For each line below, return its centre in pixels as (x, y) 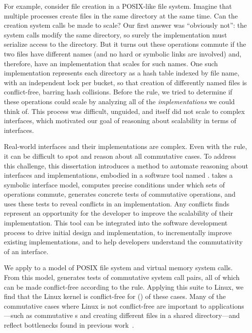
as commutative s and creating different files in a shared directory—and (133, 315)
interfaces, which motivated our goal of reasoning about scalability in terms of (120, 120)
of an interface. (26, 251)
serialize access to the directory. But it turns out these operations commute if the (125, 44)
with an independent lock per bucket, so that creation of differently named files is (126, 82)
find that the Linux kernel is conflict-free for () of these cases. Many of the (115, 296)
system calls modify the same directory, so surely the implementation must (116, 34)
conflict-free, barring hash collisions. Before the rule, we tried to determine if (118, 92)
